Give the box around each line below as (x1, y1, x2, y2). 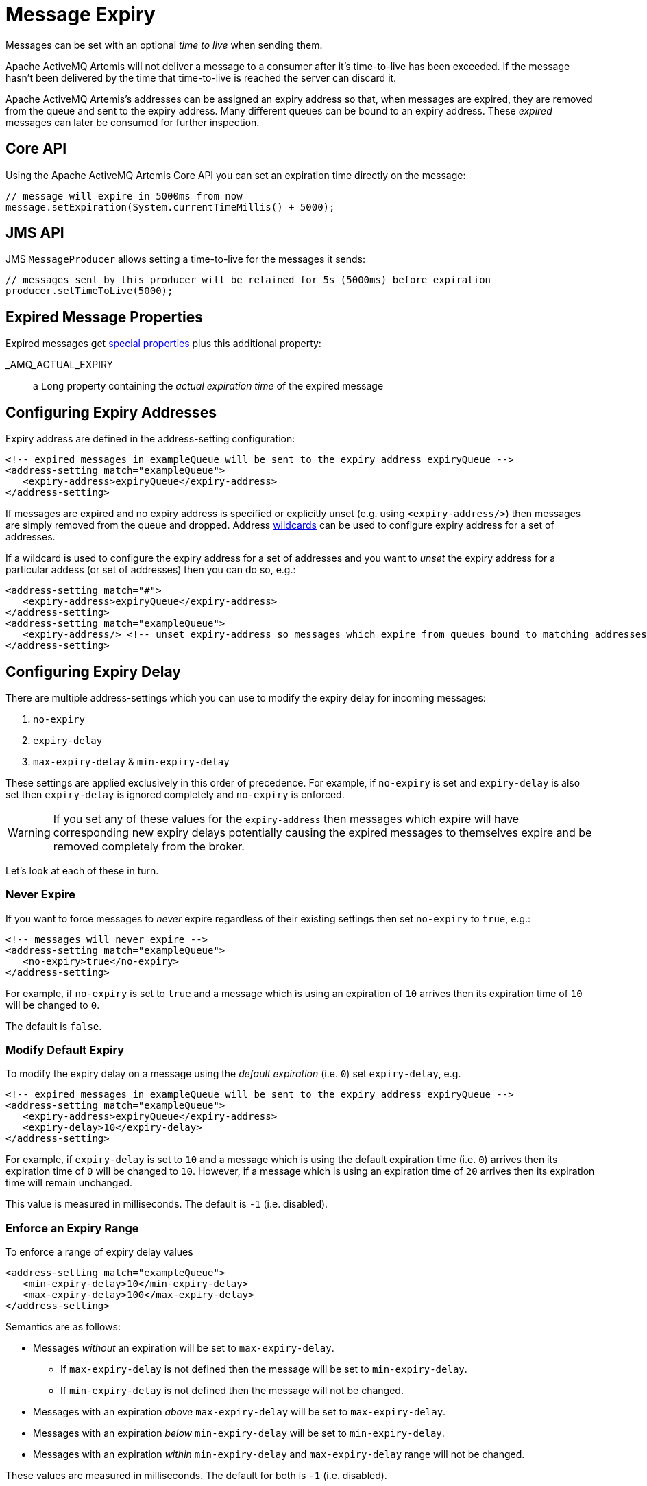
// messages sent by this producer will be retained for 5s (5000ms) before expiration (5, 274, 491, 286)
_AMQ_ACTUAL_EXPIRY (5, 359, 114, 371)
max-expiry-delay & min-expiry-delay (33, 755, 230, 767)
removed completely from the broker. (53, 839, 245, 853)
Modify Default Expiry (5, 1043, 125, 1057)
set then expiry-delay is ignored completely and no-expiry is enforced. (5, 788, 345, 800)
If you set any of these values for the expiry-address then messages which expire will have (53, 811, 520, 826)
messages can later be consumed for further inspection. (5, 116, 260, 128)
